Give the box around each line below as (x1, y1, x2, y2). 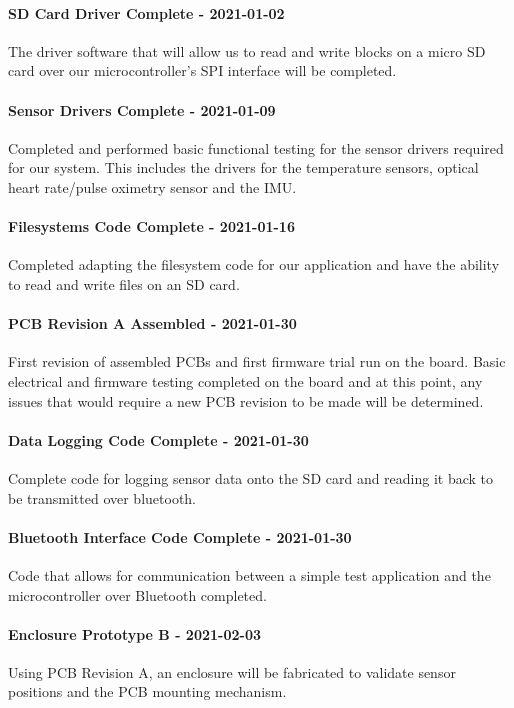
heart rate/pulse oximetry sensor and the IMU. (8, 176, 297, 197)
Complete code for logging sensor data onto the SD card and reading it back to (8, 467, 494, 488)
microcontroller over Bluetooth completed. (8, 584, 267, 605)
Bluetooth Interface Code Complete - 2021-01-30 (8, 526, 352, 547)
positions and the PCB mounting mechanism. (8, 681, 287, 702)
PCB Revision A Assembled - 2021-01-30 (8, 313, 297, 334)
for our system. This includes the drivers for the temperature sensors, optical (8, 157, 479, 178)
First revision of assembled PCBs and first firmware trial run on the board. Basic (8, 351, 506, 372)
